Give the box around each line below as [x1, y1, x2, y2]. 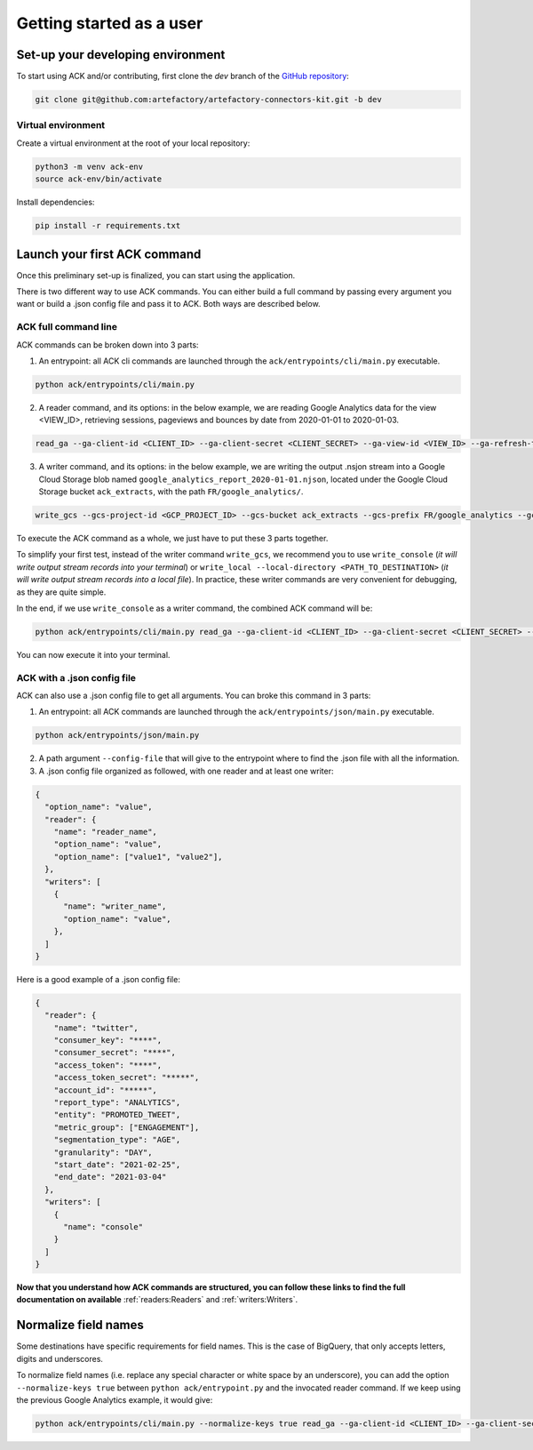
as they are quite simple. [16, 587, 107, 597]
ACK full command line [16, 321, 117, 333]
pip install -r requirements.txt [35, 220, 181, 231]
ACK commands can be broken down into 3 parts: [16, 339, 199, 350]
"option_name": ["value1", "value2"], [53, 852, 223, 861]
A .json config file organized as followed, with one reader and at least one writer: [38, 765, 334, 776]
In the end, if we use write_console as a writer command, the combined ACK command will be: [16, 603, 373, 613]
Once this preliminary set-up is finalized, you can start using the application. [16, 269, 296, 280]
